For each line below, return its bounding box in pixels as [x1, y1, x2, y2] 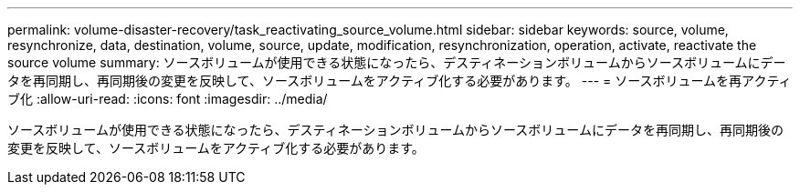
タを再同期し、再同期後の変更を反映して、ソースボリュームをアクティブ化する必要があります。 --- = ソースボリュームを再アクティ [7, 73, 792, 88]
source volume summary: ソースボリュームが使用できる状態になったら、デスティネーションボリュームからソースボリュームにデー [7, 55, 786, 70]
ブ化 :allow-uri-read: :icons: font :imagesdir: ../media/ [7, 91, 328, 106]
